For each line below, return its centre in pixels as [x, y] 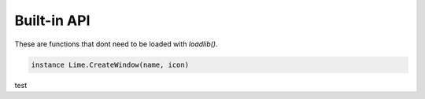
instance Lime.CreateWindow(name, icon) [110, 64]
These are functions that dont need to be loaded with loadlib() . [116, 44]
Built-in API [52, 20]
